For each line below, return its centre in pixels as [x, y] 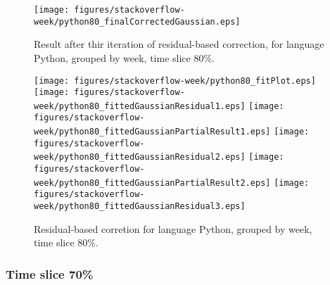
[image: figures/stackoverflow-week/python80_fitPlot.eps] [175, 81]
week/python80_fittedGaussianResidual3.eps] [140, 207]
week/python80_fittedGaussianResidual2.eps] [140, 157]
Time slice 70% [50, 273]
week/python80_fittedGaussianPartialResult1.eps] [152, 132]
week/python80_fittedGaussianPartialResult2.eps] [152, 183]
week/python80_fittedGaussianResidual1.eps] [140, 106]
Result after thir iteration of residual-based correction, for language [179, 44]
